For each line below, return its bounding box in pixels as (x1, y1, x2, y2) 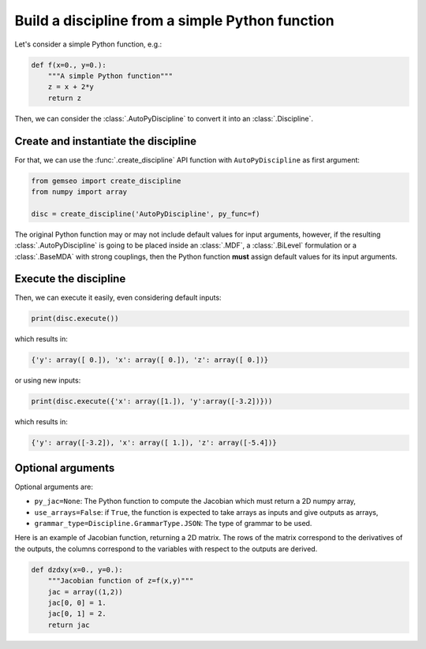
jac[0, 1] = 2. (47, 610, 106, 618)
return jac (47, 620, 90, 629)
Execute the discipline (14, 272, 126, 285)
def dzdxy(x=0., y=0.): (31, 565, 124, 574)
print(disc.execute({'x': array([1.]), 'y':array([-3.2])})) (31, 397, 273, 406)
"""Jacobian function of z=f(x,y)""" (47, 576, 194, 585)
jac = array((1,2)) (47, 587, 124, 596)
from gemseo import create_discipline (31, 176, 181, 185)
